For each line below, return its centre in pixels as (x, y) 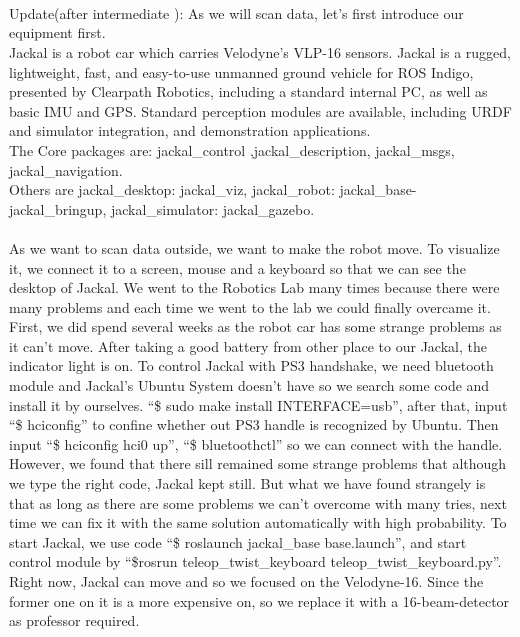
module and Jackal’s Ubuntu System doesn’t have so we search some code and (249, 385)
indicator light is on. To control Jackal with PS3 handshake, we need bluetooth (251, 365)
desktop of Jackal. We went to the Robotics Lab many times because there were (254, 287)
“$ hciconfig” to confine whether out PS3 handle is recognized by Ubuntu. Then (254, 424)
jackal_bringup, (58, 208)
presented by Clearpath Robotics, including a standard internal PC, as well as (248, 91)
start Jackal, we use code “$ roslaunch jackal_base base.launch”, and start (238, 541)
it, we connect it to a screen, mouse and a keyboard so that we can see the (237, 267)
